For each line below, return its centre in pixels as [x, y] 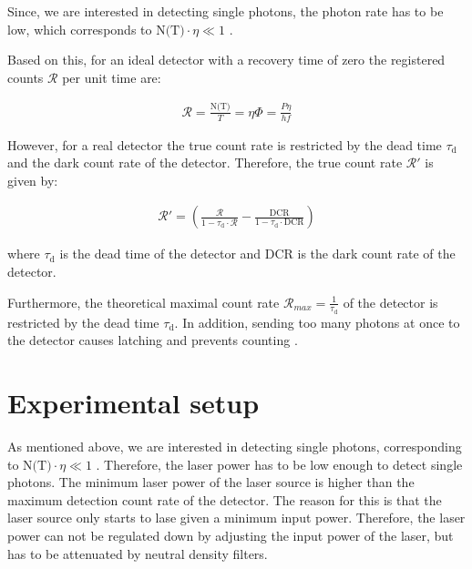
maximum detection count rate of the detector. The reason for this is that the [225, 499]
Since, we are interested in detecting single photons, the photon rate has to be [226, 11]
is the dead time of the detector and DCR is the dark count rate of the [257, 254]
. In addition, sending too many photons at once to [317, 322]
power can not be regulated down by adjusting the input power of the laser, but [231, 536]
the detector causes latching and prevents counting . [153, 340]
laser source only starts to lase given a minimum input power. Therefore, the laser [236, 518]
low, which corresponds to [80, 29]
